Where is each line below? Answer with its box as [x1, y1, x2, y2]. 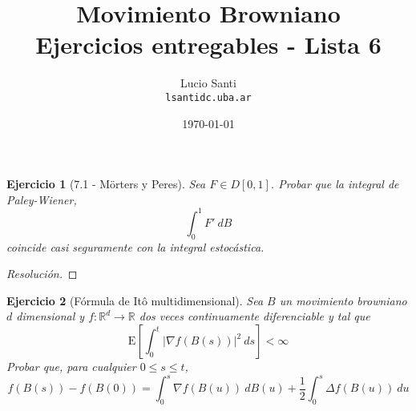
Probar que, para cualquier [6, 358, 136, 375]
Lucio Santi [180, 75, 236, 91]
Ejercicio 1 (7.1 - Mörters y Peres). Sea [6, 175, 206, 192]
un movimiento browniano [279, 292, 407, 308]
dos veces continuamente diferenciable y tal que [139, 308, 370, 324]
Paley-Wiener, [6, 191, 77, 208]
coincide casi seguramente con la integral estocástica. [6, 238, 265, 255]
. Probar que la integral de [270, 175, 399, 192]
